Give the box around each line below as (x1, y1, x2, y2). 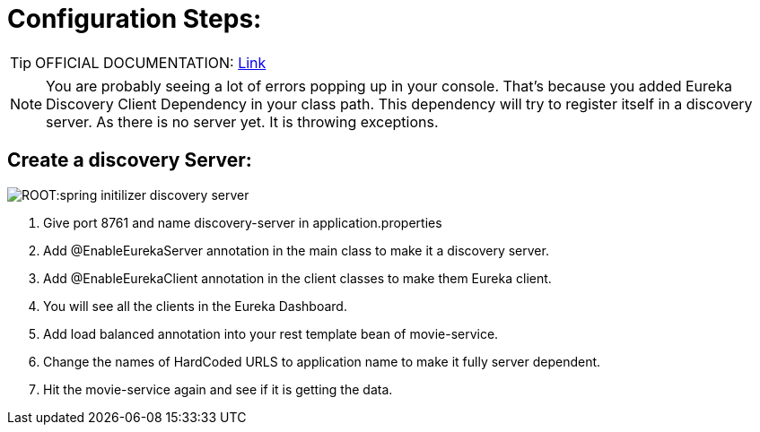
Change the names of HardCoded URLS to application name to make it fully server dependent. (43, 353, 601, 369)
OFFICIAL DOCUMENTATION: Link (35, 53, 266, 72)
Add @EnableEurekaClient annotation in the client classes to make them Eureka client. (43, 270, 552, 286)
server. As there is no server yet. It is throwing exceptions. (46, 112, 439, 131)
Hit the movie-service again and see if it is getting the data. (43, 381, 393, 397)
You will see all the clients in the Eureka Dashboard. (43, 298, 347, 314)
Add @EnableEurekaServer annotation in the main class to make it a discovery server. (43, 242, 549, 258)
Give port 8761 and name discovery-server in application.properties (43, 214, 442, 230)
